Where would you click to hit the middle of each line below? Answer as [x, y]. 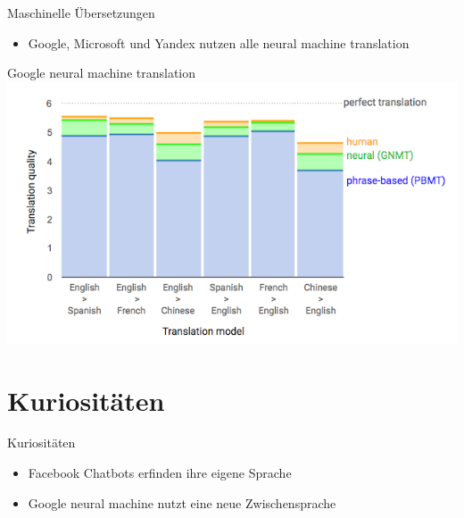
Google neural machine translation [102, 73]
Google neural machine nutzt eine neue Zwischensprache [182, 502]
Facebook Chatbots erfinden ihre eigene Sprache [160, 473]
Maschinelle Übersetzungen [81, 13]
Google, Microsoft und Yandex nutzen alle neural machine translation [219, 42]
